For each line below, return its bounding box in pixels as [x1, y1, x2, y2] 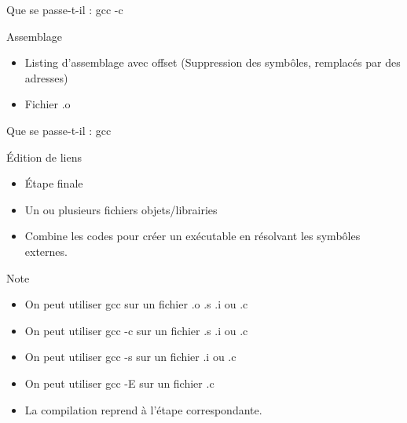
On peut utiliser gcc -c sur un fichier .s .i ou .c [24, 322, 248, 338]
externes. [24, 242, 68, 259]
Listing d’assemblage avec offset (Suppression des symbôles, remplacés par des [24, 54, 401, 71]
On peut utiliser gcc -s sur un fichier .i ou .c [24, 348, 236, 365]
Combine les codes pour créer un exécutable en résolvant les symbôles [24, 228, 361, 244]
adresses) [24, 69, 68, 86]
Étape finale [24, 175, 83, 191]
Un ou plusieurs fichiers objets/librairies [24, 201, 218, 217]
